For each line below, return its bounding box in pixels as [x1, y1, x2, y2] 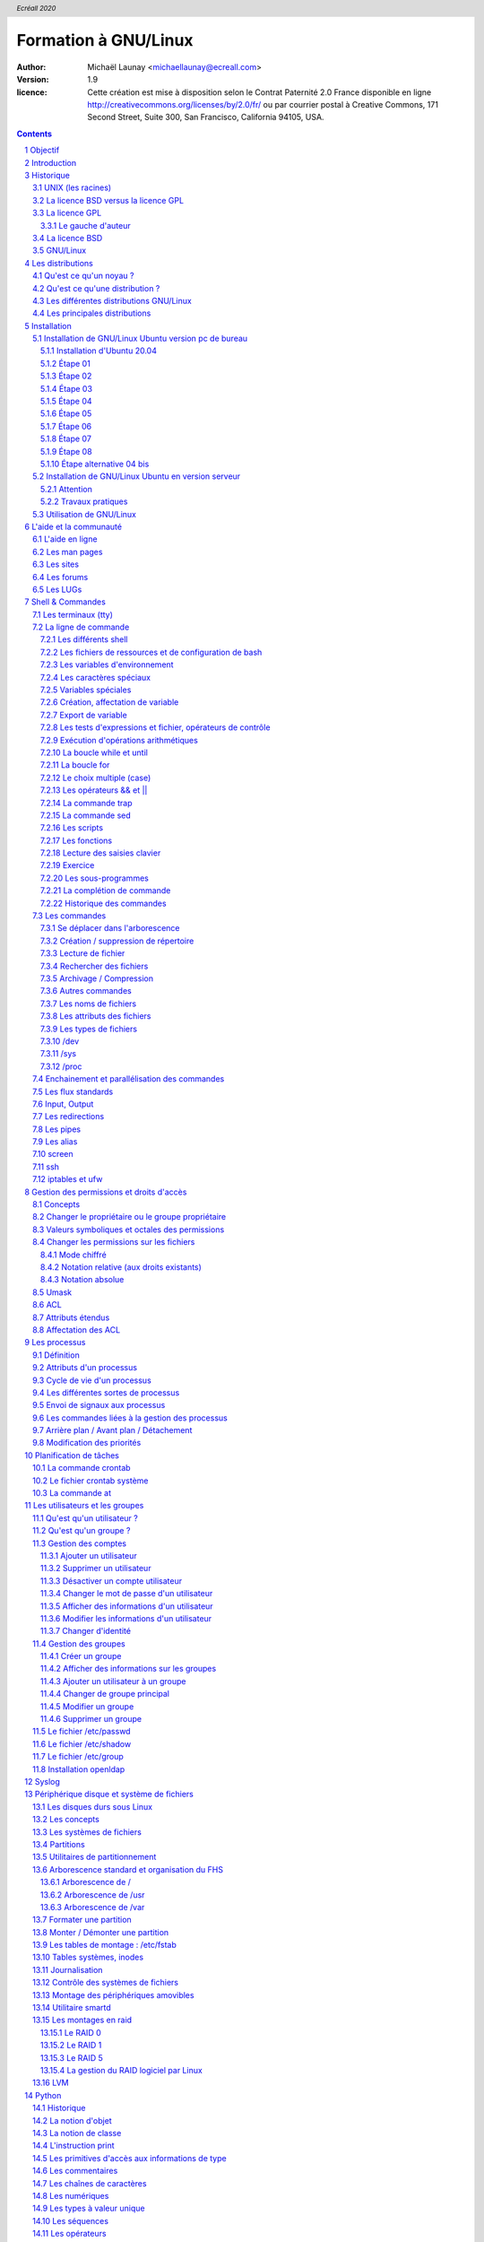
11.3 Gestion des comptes [32, 1538, 127, 1549]
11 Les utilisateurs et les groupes [24, 1500, 144, 1511]
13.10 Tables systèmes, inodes [32, 1951, 143, 1963]
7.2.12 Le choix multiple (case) [40, 772, 151, 783]
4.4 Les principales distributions [32, 308, 151, 318]
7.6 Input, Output [32, 1099, 94, 1109]
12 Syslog [24, 1777, 60, 1786]
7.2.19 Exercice [40, 860, 95, 871]
